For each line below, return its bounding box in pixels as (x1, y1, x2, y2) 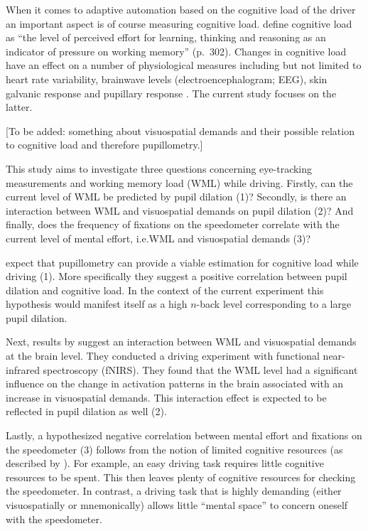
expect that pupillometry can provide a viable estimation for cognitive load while (6, 254, 359, 269)
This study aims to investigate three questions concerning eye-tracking (6, 161, 313, 176)
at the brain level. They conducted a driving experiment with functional (6, 348, 320, 363)
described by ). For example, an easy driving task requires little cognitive (6, 456, 324, 471)
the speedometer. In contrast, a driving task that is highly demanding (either (6, 483, 342, 498)
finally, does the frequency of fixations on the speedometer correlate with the (6, 217, 340, 232)
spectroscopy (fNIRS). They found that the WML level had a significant (43, 362, 358, 377)
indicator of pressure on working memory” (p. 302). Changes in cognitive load (6, 43, 347, 58)
